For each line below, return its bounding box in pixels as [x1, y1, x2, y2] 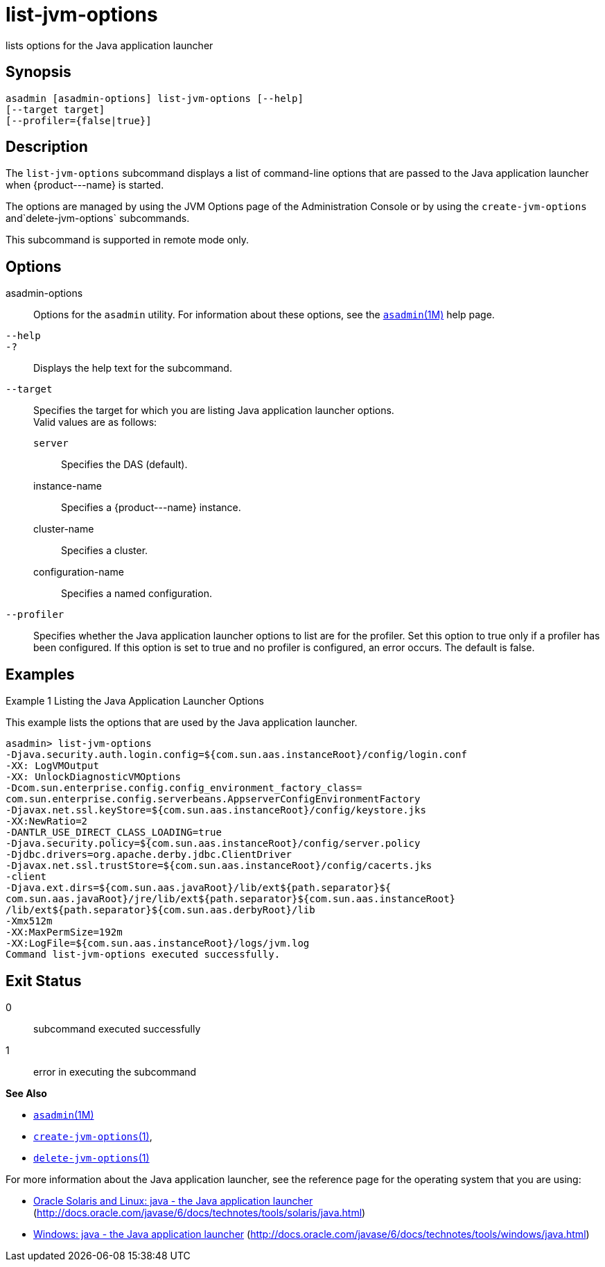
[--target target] [6, 103, 105, 115]
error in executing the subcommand [33, 1065, 197, 1078]
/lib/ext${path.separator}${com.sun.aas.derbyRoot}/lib [6, 904, 315, 916]
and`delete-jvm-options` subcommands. [6, 212, 190, 225]
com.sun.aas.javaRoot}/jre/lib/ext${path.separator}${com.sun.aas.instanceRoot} [6, 893, 456, 905]
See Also [6, 1087, 47, 1099]
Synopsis [6, 63, 71, 81]
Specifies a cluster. [61, 544, 148, 557]
